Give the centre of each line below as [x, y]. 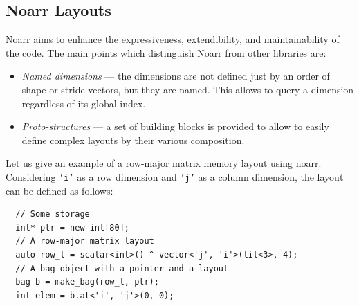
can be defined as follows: [59, 190]
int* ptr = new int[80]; [72, 227]
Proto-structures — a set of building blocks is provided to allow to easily [175, 126]
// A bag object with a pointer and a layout [122, 268]
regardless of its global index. [84, 103]
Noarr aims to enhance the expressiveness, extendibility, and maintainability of [173, 39]
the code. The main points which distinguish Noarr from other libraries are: [166, 52]
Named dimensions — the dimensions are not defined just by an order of [176, 76]
